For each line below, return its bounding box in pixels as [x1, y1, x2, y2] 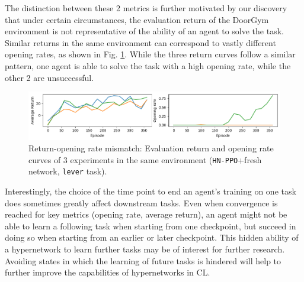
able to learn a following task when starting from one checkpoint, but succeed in [5, 219, 296, 232]
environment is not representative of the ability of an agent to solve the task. [5, 25, 284, 37]
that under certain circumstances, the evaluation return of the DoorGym [5, 13, 269, 25]
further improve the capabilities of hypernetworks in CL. [5, 266, 210, 278]
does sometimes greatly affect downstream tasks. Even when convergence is [5, 196, 278, 209]
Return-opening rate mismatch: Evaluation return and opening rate [28, 142, 274, 154]
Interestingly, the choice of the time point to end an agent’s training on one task [5, 185, 296, 197]
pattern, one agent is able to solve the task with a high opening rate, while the [5, 59, 291, 72]
